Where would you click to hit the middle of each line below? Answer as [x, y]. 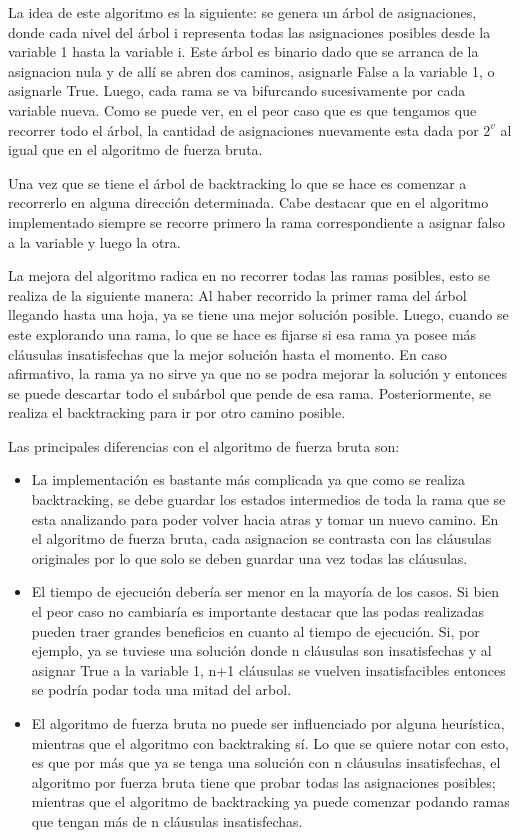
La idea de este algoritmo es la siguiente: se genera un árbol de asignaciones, [242, 12]
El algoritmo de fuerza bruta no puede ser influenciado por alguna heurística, [268, 723]
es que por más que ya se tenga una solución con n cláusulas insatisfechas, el [266, 762]
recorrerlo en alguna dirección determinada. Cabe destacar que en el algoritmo [248, 202]
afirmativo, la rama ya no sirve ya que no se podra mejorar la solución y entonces [258, 373]
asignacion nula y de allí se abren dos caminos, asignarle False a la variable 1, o [251, 70]
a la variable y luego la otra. [94, 241]
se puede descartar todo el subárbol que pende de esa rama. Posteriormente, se [250, 392]
